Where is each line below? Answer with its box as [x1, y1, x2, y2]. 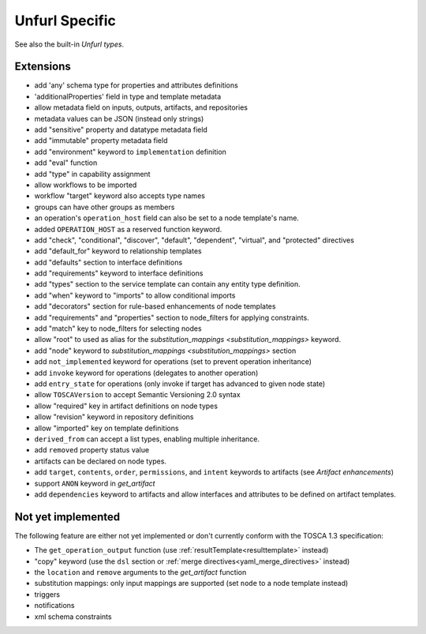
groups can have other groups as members [34, 202, 175, 212]
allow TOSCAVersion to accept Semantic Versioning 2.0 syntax [34, 390, 241, 400]
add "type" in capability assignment [34, 169, 151, 178]
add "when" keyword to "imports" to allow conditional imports [34, 291, 236, 300]
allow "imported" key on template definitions [34, 423, 179, 433]
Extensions [14, 60, 71, 73]
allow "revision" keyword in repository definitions [34, 412, 194, 422]
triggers [34, 589, 61, 599]
